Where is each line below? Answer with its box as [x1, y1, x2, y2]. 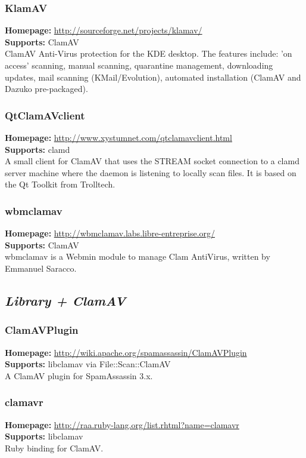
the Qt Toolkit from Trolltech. [5, 178, 115, 190]
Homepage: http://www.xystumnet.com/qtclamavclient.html [5, 131, 232, 143]
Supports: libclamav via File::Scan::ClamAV [5, 358, 171, 370]
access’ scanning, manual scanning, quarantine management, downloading [5, 59, 273, 71]
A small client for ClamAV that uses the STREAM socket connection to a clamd [5, 155, 299, 167]
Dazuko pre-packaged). [5, 82, 88, 95]
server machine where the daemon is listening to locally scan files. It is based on [5, 166, 296, 179]
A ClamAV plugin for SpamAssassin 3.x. [5, 369, 153, 382]
